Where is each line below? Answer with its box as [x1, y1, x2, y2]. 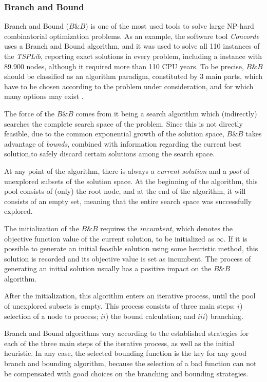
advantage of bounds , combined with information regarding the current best [4, 138, 242, 149]
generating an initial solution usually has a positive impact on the [4, 263, 212, 274]
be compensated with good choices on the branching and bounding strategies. [4, 368, 249, 378]
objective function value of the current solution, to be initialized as [4, 233, 214, 244]
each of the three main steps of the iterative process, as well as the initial [4, 337, 235, 348]
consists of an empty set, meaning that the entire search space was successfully [4, 195, 252, 206]
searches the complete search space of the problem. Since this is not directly [4, 118, 243, 129]
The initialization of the [4, 223, 79, 233]
